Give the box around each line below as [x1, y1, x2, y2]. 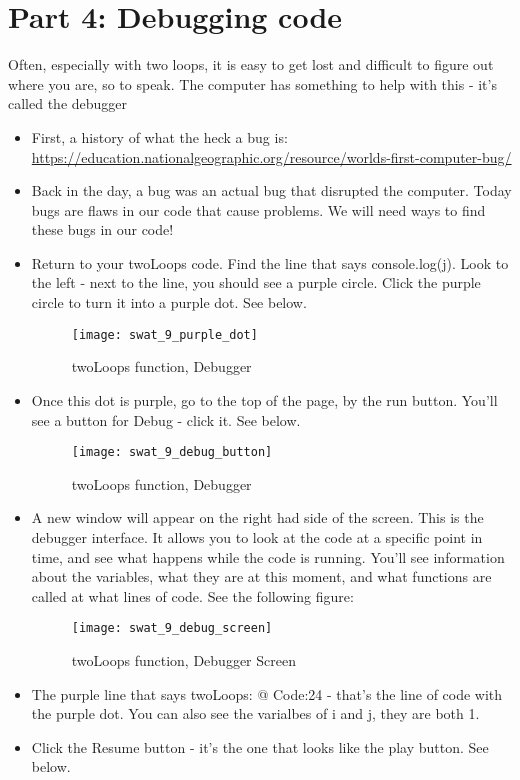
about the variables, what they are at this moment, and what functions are [31, 566, 492, 587]
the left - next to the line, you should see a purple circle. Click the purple [31, 272, 481, 293]
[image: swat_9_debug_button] [71, 445, 273, 460]
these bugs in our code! [31, 219, 174, 240]
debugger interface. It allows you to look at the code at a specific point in [31, 526, 483, 547]
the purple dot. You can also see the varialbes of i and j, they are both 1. [31, 703, 480, 724]
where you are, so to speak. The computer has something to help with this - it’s [8, 73, 497, 94]
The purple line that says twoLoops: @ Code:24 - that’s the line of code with [31, 683, 503, 704]
